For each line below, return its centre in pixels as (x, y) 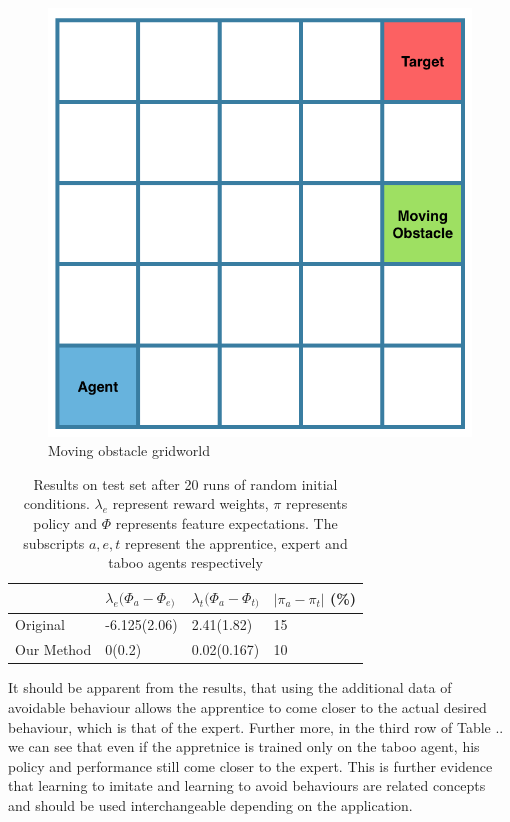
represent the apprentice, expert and (236, 542)
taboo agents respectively (185, 562)
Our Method (53, 649)
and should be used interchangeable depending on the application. (210, 804)
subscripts (54, 542)
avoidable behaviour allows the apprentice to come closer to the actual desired (247, 706)
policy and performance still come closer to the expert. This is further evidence (250, 765)
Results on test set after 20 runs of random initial (185, 483)
